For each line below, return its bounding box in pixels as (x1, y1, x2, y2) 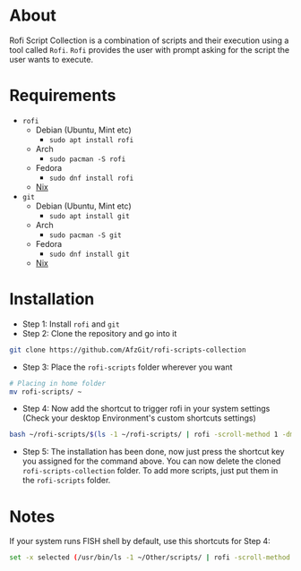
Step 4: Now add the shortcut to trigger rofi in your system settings (21, 404, 271, 414)
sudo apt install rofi (48, 135, 134, 144)
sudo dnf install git (48, 250, 130, 259)
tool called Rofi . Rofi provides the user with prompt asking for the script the (9, 44, 290, 55)
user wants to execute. (9, 54, 94, 64)
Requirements (9, 86, 116, 106)
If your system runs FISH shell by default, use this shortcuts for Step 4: (9, 536, 271, 547)
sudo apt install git (48, 211, 130, 220)
